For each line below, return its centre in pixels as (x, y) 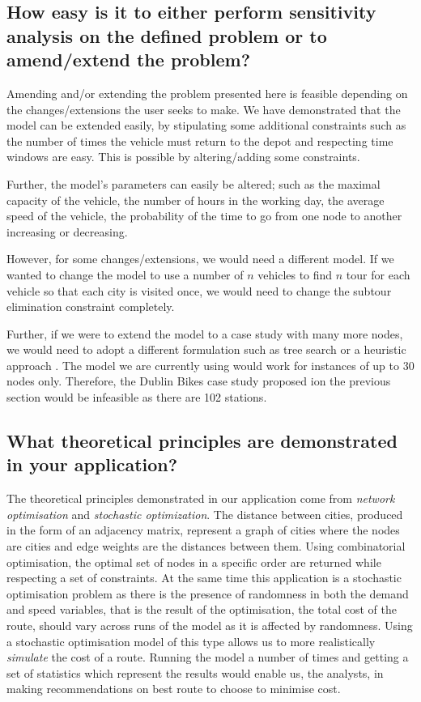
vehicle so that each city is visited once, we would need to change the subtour (199, 290)
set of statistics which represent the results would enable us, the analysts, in (195, 672)
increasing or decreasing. (67, 231)
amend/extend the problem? (129, 60)
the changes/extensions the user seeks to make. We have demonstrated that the (204, 109)
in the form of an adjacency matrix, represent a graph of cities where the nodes (203, 530)
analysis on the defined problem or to (167, 35)
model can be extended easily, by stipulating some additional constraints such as (206, 125)
